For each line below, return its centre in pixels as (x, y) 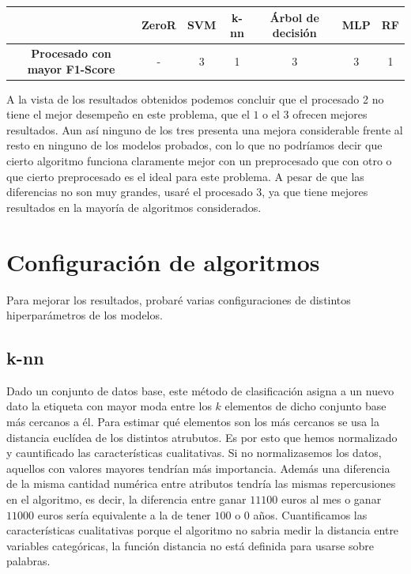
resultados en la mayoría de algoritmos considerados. (134, 207)
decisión (294, 33)
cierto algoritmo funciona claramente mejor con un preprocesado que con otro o (199, 160)
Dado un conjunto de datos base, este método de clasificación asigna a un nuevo (200, 390)
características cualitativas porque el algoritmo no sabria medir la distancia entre (203, 530)
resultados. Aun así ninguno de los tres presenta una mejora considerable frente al (205, 129)
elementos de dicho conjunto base (305, 406)
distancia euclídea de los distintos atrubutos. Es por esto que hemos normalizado (202, 437)
